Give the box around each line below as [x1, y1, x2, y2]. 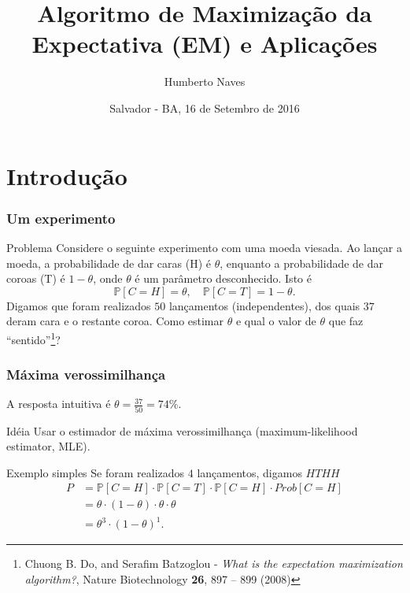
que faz [328, 313, 364, 329]
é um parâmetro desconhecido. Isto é [135, 270, 312, 287]
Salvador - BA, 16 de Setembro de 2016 [109, 99, 300, 116]
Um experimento [6, 208, 116, 228]
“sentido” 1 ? [6, 328, 61, 347]
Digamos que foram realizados [6, 297, 151, 313]
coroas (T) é [6, 270, 65, 287]
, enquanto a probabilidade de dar [220, 254, 384, 271]
